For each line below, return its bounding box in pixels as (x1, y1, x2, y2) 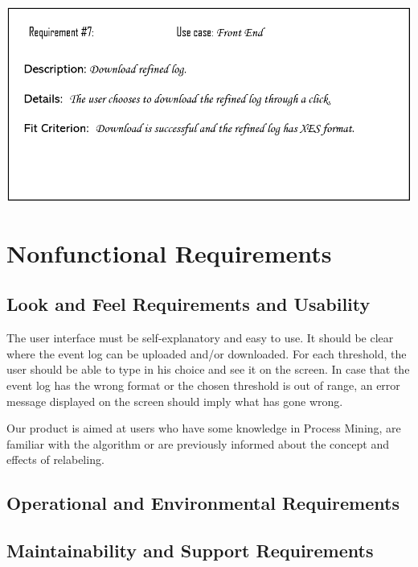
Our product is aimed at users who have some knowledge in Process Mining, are (6, 420, 401, 437)
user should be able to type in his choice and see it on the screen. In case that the (6, 361, 410, 378)
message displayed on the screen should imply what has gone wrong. (6, 392, 343, 409)
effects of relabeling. (6, 451, 104, 468)
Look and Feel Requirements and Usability (6, 292, 371, 317)
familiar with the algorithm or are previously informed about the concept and (6, 435, 389, 452)
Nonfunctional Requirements (6, 236, 332, 269)
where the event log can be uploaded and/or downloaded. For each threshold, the (6, 345, 407, 362)
